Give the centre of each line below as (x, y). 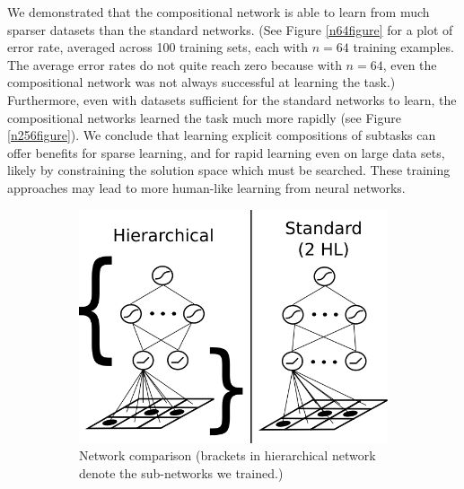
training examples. (403, 47)
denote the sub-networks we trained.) (181, 473)
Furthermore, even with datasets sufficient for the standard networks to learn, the (232, 99)
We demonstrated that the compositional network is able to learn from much (219, 12)
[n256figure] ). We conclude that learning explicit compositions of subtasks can (222, 135)
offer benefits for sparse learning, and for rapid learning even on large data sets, (226, 152)
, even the (410, 64)
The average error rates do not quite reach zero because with (175, 64)
